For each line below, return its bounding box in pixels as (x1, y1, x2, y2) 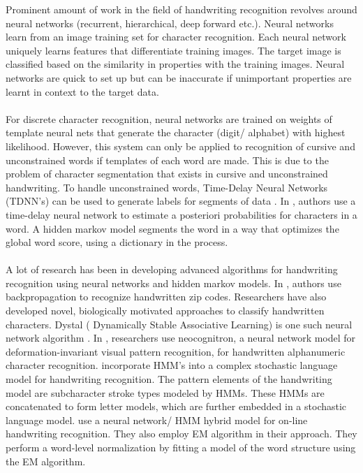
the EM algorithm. (6, 453, 86, 468)
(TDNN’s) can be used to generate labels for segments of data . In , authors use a (6, 194, 356, 208)
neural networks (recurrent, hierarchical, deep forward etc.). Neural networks (6, 15, 334, 30)
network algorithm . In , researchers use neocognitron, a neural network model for (6, 330, 356, 345)
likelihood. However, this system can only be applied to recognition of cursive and (6, 138, 355, 153)
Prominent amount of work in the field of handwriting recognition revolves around (6, 2, 357, 16)
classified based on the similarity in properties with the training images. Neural (6, 57, 345, 71)
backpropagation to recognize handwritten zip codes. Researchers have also (6, 289, 327, 304)
